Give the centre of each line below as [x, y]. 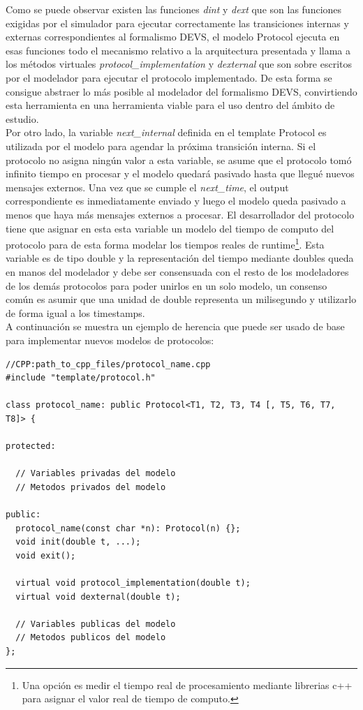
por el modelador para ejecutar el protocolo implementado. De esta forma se [169, 77]
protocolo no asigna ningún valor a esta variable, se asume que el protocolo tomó [179, 160]
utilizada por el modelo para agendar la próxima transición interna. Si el [161, 146]
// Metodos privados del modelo [91, 487]
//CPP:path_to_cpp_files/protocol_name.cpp [108, 364]
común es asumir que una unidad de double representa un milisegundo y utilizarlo [181, 299]
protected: [31, 446]
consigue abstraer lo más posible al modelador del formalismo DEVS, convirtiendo [181, 91]
